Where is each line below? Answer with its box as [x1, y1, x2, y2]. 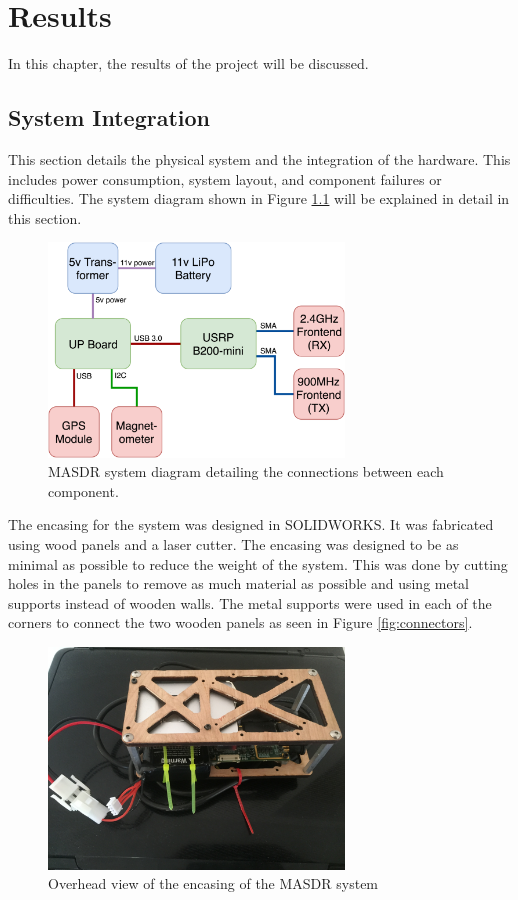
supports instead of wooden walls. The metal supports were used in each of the [8, 592, 492, 613]
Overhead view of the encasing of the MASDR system [48, 873, 379, 894]
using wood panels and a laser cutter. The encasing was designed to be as [8, 534, 459, 555]
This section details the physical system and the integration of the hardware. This [8, 148, 511, 169]
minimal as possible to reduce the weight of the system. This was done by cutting [8, 553, 508, 574]
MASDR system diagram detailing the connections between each [48, 461, 444, 482]
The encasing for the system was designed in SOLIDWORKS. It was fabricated [8, 514, 494, 535]
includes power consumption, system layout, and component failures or [8, 168, 442, 189]
